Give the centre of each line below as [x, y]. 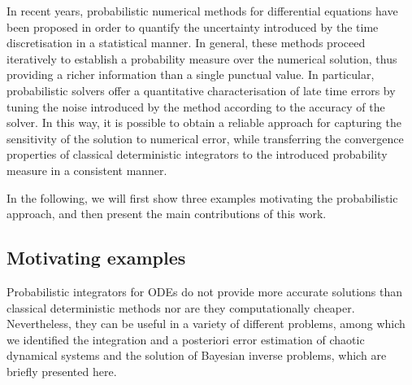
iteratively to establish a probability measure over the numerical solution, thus [202, 58]
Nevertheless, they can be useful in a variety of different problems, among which [206, 324]
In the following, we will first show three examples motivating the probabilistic [202, 197]
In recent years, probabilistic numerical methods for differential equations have [202, 11]
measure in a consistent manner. [87, 170]
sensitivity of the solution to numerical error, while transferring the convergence [205, 138]
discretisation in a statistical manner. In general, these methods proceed [186, 43]
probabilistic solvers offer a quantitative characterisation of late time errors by [201, 90]
